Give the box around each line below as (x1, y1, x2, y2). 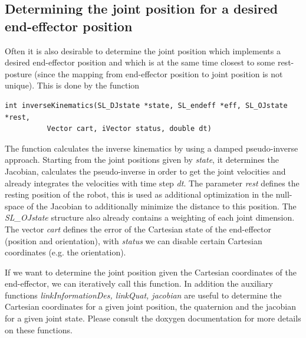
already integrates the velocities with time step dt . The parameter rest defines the (5, 176, 300, 189)
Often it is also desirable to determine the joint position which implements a (5, 44, 281, 57)
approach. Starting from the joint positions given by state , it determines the (5, 153, 279, 166)
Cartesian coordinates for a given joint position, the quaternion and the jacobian (5, 300, 296, 313)
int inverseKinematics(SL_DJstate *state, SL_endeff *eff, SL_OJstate (5, 101, 288, 110)
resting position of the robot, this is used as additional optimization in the (5, 188, 274, 201)
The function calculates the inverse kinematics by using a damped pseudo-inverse (5, 142, 298, 154)
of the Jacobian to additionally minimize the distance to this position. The (27, 199, 297, 212)
